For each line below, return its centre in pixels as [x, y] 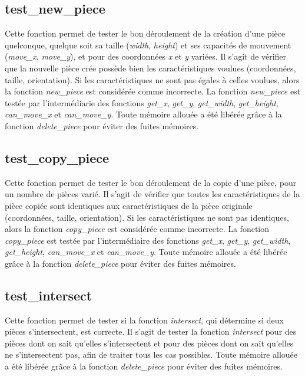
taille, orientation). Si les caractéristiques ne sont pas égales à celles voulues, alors [152, 79]
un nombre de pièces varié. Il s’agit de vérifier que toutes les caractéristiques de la [152, 194]
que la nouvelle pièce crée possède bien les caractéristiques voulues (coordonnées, [150, 68]
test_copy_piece [57, 157]
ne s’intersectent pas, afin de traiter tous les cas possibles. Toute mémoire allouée [151, 354]
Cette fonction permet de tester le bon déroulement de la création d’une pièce [145, 33]
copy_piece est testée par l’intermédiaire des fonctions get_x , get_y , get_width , [148, 240]
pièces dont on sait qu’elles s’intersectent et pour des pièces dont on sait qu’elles [149, 343]
